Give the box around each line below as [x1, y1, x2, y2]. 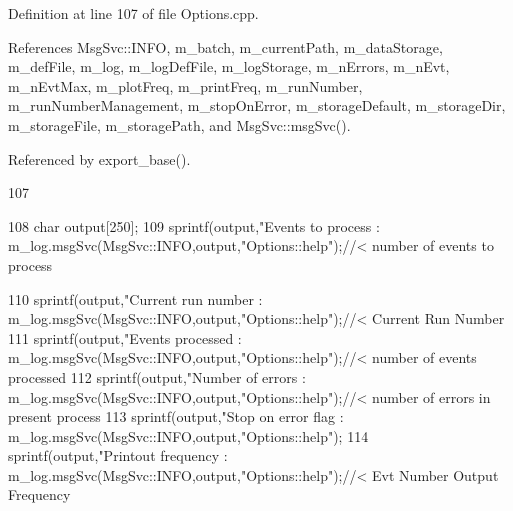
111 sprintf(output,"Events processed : [8, 327, 242, 348]
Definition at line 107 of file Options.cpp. [8, 3, 259, 23]
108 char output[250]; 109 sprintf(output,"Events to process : [8, 215, 380, 236]
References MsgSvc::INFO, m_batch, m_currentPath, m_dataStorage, [8, 36, 443, 57]
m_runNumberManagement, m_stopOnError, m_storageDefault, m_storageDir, [8, 95, 506, 116]
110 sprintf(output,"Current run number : [8, 288, 263, 309]
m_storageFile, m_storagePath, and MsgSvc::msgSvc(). [8, 114, 351, 135]
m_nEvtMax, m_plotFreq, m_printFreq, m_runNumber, [8, 75, 363, 96]
